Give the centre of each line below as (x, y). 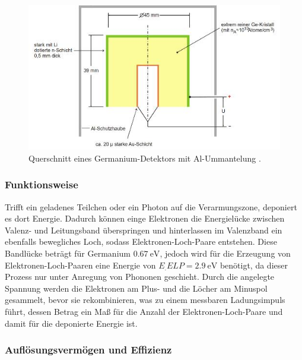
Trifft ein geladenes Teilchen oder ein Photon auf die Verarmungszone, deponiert (151, 206)
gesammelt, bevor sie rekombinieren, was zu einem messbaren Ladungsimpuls (145, 300)
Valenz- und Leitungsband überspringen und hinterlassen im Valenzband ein (144, 230)
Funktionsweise (42, 184)
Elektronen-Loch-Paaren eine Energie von (80, 265)
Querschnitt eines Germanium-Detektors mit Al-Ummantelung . (145, 158)
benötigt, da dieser (254, 265)
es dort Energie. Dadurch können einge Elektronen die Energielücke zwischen (145, 218)
